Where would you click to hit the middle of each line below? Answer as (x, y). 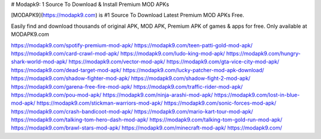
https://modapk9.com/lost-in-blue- (257, 95)
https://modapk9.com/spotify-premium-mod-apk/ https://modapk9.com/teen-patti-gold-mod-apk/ (132, 45)
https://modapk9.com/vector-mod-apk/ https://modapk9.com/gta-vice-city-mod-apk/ (174, 62)
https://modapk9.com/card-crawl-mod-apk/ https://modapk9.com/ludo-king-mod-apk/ (118, 53)
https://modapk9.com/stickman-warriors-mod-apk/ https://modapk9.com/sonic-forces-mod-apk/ (156, 103)
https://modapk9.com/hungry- (263, 53)
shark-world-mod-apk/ (39, 62)
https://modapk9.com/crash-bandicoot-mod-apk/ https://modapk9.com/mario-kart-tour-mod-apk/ (132, 111)
